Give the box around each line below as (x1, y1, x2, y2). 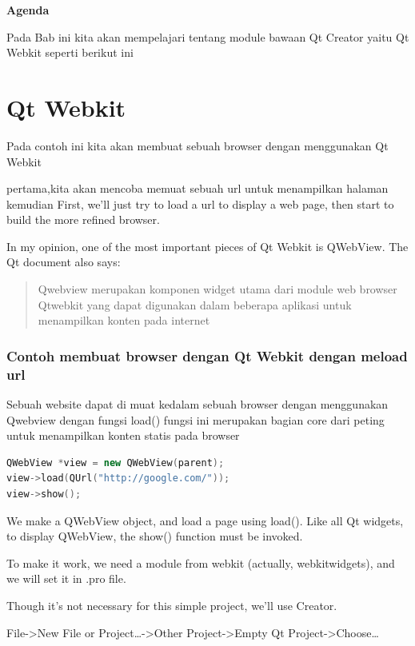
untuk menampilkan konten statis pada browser (6, 427, 240, 444)
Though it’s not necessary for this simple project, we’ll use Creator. (6, 596, 337, 613)
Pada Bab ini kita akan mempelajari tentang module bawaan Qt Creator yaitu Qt (6, 28, 409, 45)
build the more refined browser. (6, 211, 160, 228)
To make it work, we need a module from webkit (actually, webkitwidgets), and (6, 554, 395, 571)
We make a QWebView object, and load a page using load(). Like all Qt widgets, (6, 512, 404, 528)
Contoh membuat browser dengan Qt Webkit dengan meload (6, 345, 408, 365)
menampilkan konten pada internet (38, 312, 210, 329)
